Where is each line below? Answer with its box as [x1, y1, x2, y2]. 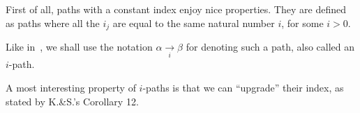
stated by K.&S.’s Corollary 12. [6, 94, 139, 108]
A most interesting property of [6, 80, 136, 94]
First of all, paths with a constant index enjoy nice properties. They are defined [6, 2, 346, 16]
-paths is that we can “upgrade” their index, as [142, 80, 344, 94]
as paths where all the [6, 15, 100, 30]
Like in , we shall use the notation [6, 40, 153, 54]
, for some [281, 15, 324, 30]
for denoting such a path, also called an [186, 40, 355, 54]
